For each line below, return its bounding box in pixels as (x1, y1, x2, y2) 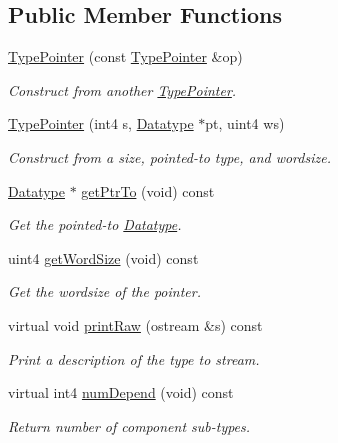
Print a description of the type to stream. (8, 348, 260, 369)
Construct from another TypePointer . (8, 79, 237, 100)
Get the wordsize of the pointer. (8, 281, 201, 302)
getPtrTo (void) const (81, 180, 215, 201)
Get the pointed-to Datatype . (8, 214, 182, 235)
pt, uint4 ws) (205, 113, 285, 134)
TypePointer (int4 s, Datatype (8, 113, 194, 134)
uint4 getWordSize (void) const (8, 247, 199, 268)
